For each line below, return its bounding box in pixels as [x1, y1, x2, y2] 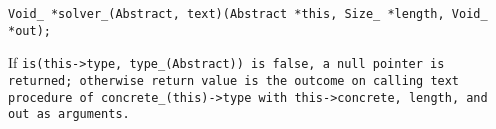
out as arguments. [8, 107, 130, 122]
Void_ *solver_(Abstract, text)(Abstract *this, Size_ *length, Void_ [8, 7, 488, 21]
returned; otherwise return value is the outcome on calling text [8, 73, 460, 88]
